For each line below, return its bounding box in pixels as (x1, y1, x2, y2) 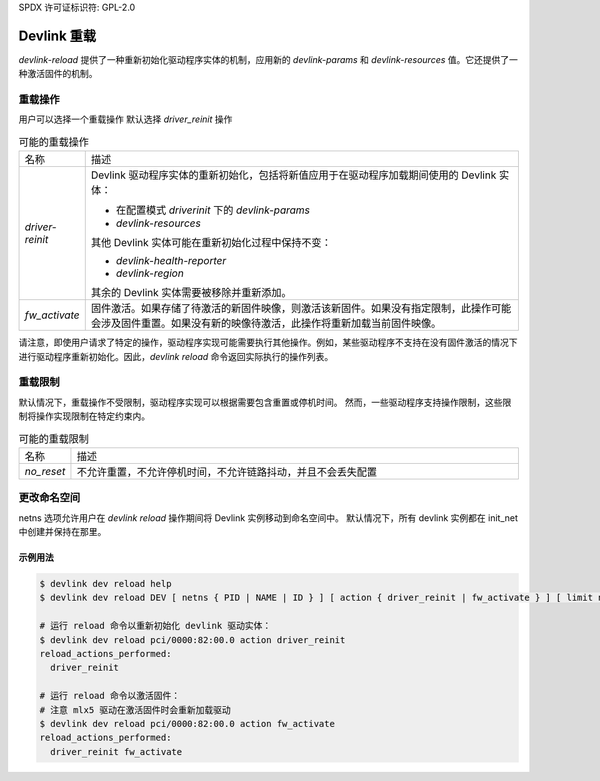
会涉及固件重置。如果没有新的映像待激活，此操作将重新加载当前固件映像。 (90, 316, 442, 330)
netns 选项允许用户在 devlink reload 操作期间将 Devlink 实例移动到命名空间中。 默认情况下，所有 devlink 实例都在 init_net (18, 511, 519, 524)
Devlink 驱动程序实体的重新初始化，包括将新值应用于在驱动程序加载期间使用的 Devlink (90, 168, 497, 182)
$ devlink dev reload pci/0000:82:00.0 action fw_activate (39, 718, 335, 729)
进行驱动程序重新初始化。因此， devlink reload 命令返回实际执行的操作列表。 (18, 350, 334, 362)
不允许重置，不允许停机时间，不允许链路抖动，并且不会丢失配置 (76, 465, 377, 479)
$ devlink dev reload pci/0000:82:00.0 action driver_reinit (39, 634, 346, 645)
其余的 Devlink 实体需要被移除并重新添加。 (90, 286, 292, 300)
